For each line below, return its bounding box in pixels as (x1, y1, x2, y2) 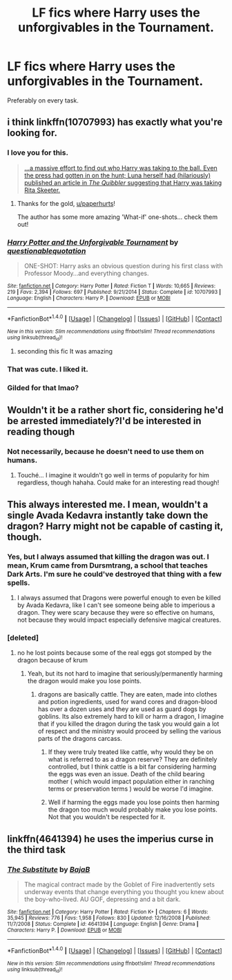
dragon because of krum (17, 656, 88, 665)
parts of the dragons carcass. (37, 735, 122, 743)
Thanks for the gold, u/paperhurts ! (17, 199, 116, 207)
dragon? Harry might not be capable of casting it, (7, 520, 223, 532)
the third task (7, 843, 66, 855)
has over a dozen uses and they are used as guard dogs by (37, 705, 206, 713)
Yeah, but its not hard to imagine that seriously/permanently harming (27, 670, 223, 678)
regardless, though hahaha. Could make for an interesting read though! (17, 478, 220, 487)
